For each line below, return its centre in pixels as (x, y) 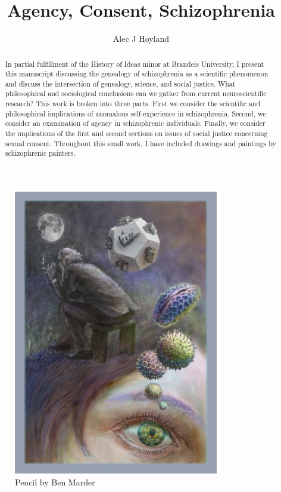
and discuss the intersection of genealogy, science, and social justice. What (120, 83)
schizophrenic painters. (40, 153)
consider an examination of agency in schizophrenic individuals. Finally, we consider (135, 123)
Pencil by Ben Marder (55, 482)
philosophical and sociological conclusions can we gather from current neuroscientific (136, 93)
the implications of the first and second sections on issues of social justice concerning (136, 133)
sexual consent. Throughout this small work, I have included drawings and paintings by (140, 143)
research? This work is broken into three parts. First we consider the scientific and (133, 104)
